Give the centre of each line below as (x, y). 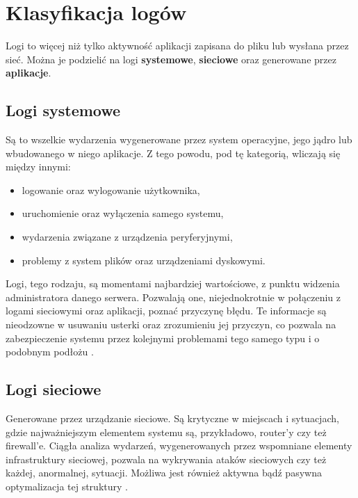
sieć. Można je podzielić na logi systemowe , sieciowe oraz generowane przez (171, 59)
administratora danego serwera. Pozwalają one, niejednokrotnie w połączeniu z (173, 297)
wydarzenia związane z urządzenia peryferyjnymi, (127, 237)
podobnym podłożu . (50, 352)
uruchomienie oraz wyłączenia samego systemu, (123, 213)
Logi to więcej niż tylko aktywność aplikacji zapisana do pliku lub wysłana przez (177, 46)
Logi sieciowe (54, 389)
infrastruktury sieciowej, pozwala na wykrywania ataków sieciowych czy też (166, 459)
